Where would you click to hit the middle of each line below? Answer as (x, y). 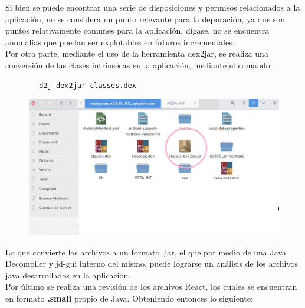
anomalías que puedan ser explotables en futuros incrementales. (120, 42)
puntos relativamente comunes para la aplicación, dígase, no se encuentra (137, 30)
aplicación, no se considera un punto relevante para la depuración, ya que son (145, 19)
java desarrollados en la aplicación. (68, 275)
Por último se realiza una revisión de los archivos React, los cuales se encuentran (151, 286)
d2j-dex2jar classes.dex (88, 85)
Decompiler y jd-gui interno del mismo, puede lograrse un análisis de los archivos (152, 263)
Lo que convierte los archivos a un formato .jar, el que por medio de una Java (146, 252)
